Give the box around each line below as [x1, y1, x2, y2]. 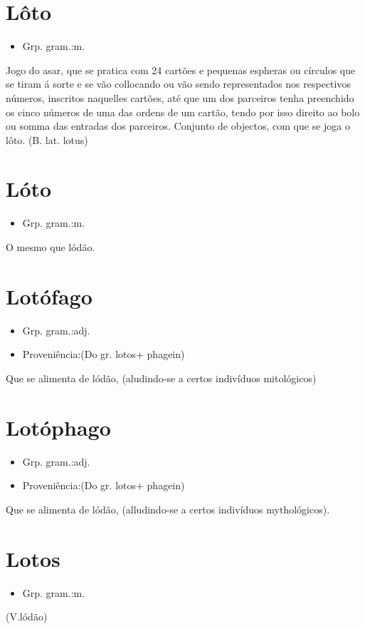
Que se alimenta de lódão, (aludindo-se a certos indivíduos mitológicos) [6, 370, 317, 385]
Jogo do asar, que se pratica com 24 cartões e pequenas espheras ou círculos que [6, 62, 356, 77]
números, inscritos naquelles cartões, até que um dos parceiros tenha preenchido [6, 90, 354, 105]
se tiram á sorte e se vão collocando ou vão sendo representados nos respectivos [6, 76, 351, 91]
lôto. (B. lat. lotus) [6, 132, 88, 147]
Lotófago [6, 281, 92, 310]
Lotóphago [6, 412, 111, 441]
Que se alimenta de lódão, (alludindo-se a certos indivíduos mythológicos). [6, 501, 330, 516]
